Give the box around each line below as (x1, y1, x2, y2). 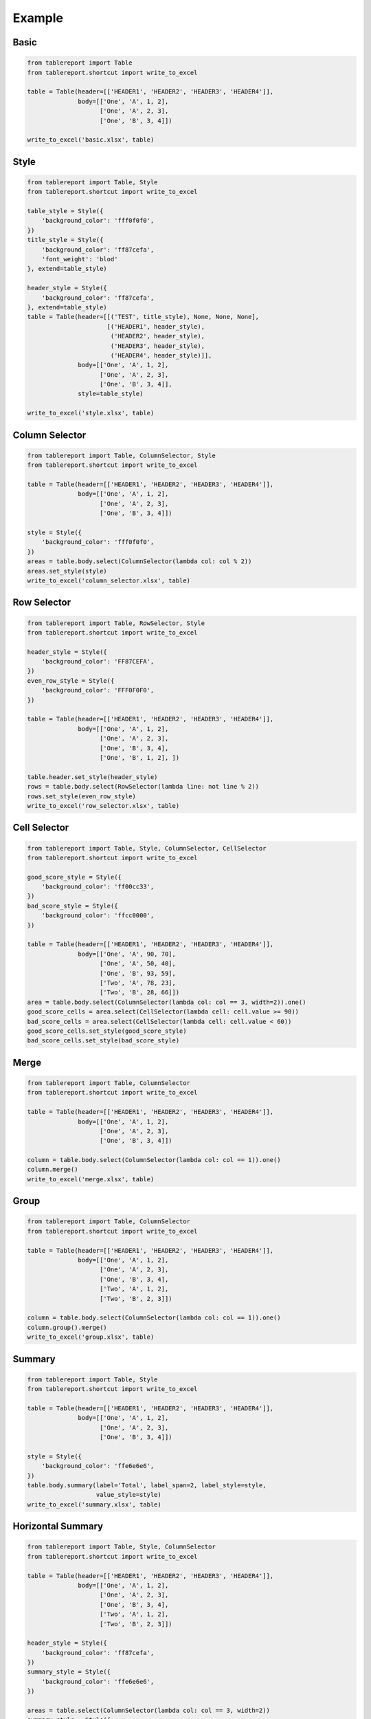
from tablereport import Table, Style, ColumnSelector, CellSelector (27, 844, 267, 852)
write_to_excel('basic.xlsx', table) (27, 136, 155, 144)
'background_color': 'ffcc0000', (41, 912, 155, 919)
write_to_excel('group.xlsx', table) (27, 1333, 155, 1341)
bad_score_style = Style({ (27, 901, 118, 910)
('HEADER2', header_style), (110, 332, 205, 340)
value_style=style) (95, 1491, 161, 1499)
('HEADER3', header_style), (110, 342, 205, 350)
